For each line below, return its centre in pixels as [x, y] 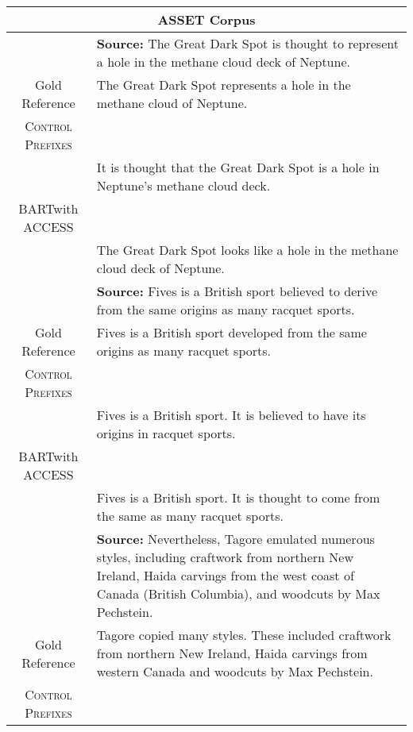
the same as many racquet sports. [190, 516]
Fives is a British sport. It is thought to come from [238, 497]
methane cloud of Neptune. [172, 103]
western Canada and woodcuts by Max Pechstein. [235, 671]
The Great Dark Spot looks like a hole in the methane [247, 250]
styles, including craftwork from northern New [225, 557]
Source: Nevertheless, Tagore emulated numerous [235, 539]
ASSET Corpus [206, 19]
